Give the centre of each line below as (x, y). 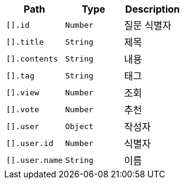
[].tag (20, 75)
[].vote (23, 109)
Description (153, 9)
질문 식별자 (148, 25)
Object (79, 126)
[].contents (32, 59)
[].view (23, 92)
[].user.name (34, 160)
